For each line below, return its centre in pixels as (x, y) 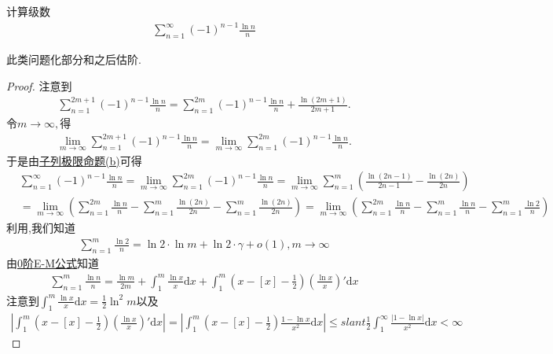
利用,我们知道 (41, 228)
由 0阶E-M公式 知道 (53, 263)
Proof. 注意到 (39, 85)
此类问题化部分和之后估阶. (74, 59)
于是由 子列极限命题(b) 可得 (74, 160)
